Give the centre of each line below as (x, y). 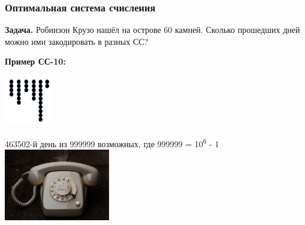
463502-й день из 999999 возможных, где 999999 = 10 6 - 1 (112, 142)
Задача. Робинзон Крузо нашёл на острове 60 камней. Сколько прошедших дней (152, 30)
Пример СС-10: (35, 61)
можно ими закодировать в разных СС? (77, 41)
